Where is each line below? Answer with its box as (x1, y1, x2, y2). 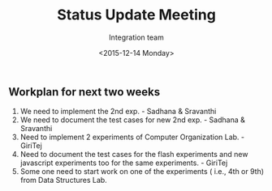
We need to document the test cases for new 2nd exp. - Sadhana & (19, 115, 245, 125)
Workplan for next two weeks (8, 85, 161, 99)
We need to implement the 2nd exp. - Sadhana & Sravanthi (19, 107, 217, 117)
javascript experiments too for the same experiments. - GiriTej (19, 158, 228, 168)
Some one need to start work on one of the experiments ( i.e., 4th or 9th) (19, 167, 265, 176)
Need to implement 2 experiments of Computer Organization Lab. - (19, 132, 245, 142)
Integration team (109, 32, 164, 42)
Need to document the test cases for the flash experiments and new (19, 150, 248, 159)
